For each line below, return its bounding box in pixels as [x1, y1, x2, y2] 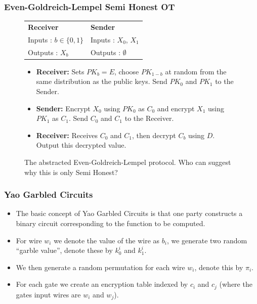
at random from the [165, 66, 227, 76]
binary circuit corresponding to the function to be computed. [16, 218, 205, 228]
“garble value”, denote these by [16, 245, 113, 255]
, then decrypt [132, 129, 176, 140]
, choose [114, 66, 139, 76]
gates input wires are [16, 289, 81, 299]
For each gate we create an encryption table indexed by [16, 279, 188, 289]
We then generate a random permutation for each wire [16, 262, 185, 272]
